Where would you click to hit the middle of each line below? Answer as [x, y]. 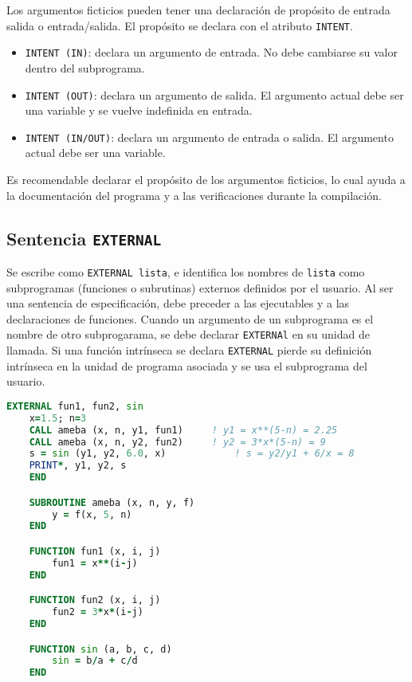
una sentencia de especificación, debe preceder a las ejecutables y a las [178, 303]
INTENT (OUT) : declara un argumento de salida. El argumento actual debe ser [214, 94]
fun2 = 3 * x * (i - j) [98, 612]
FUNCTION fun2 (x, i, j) [95, 600]
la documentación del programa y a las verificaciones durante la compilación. [194, 195]
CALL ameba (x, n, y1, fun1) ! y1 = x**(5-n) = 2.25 [183, 430]
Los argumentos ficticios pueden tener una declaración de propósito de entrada [198, 10]
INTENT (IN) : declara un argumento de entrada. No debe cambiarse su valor [211, 52]
